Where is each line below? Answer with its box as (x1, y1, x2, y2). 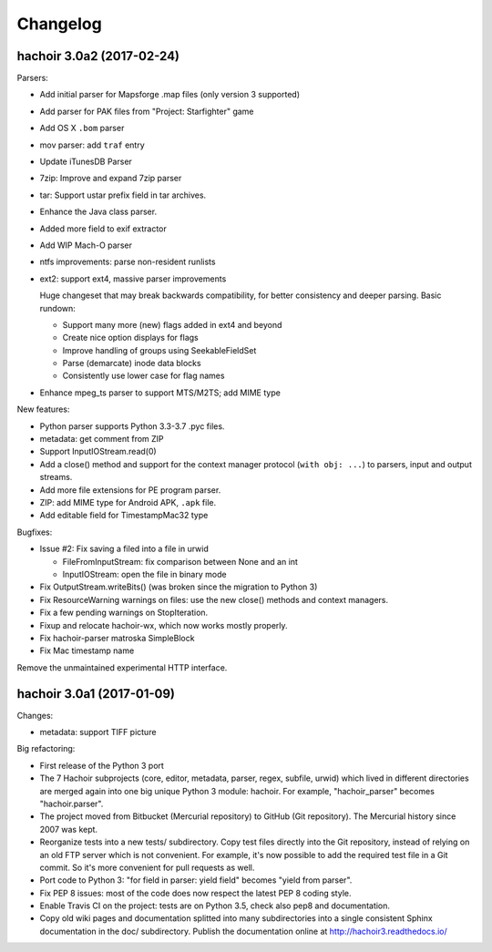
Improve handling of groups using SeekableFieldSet (62, 344, 257, 355)
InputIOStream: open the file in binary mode (62, 568, 227, 579)
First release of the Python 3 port (39, 760, 164, 771)
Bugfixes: (16, 527, 53, 537)
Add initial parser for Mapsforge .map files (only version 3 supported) (39, 89, 301, 100)
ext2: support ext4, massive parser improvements (39, 273, 227, 284)
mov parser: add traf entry (39, 139, 145, 150)
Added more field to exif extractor (39, 223, 168, 234)
